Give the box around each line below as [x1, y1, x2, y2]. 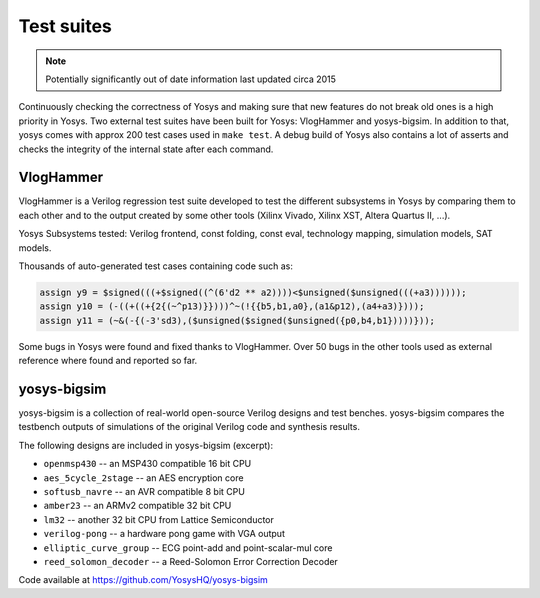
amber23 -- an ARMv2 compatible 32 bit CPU [43, 500, 232, 512]
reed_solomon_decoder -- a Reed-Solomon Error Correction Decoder [43, 555, 339, 567]
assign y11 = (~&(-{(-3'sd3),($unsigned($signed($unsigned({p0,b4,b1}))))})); [39, 315, 435, 326]
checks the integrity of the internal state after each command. [18, 143, 274, 155]
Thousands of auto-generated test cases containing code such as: [18, 260, 294, 272]
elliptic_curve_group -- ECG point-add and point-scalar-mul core [43, 541, 333, 554]
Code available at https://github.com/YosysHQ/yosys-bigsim [18, 574, 269, 586]
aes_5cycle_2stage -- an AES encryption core [43, 471, 244, 484]
